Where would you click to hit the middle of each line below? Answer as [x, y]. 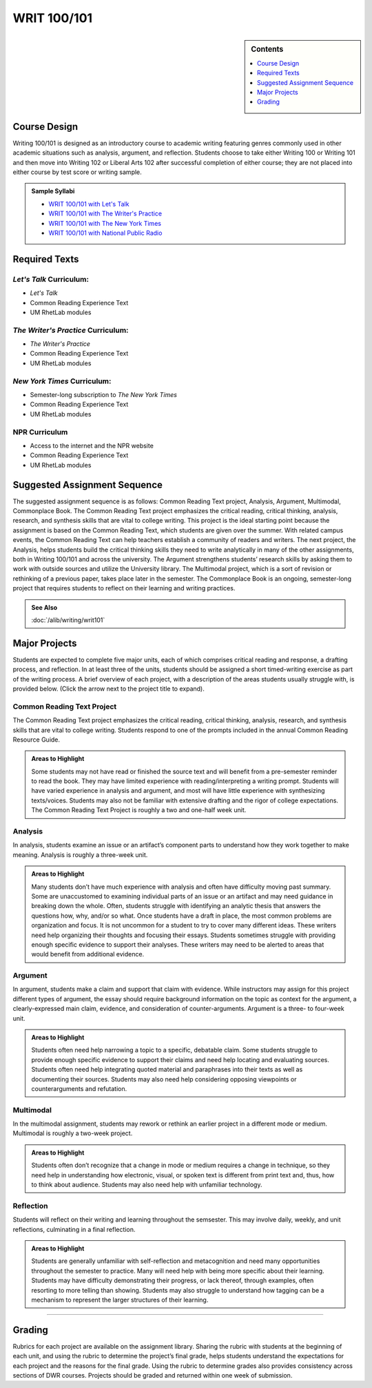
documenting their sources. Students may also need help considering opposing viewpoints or [164, 1079]
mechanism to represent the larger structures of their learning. [120, 1300]
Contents [267, 49]
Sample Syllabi [53, 191]
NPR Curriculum [40, 432]
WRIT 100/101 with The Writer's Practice [105, 213]
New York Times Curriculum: [62, 381]
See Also [44, 607]
